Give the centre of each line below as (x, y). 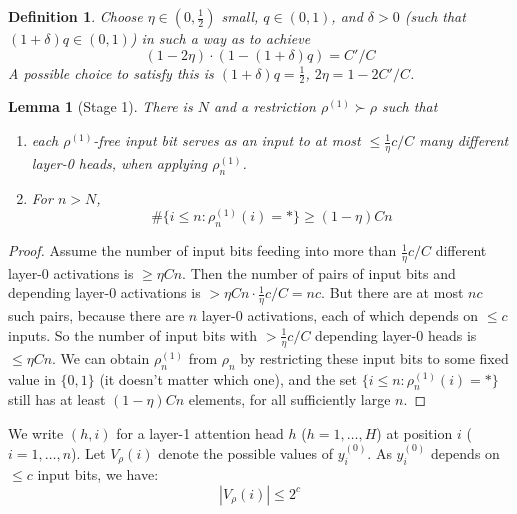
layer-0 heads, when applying (119, 162)
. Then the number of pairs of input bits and (319, 272)
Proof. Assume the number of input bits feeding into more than (202, 250)
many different (464, 140)
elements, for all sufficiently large (289, 399)
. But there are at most (392, 292)
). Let (88, 452)
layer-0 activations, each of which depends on (340, 315)
